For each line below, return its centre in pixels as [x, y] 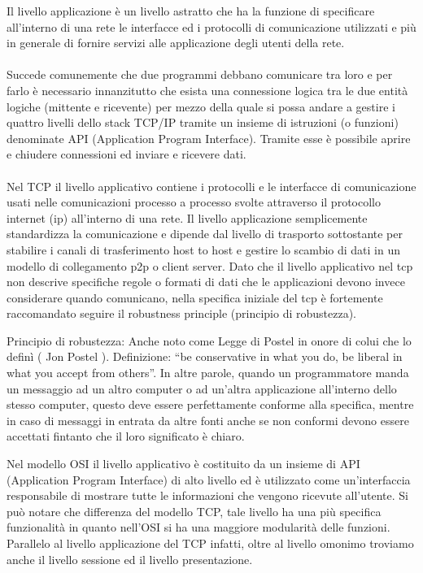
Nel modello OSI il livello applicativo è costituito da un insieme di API [183, 464]
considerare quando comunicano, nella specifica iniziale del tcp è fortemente [195, 297]
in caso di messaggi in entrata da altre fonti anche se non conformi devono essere [208, 420]
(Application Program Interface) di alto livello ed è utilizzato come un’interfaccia [209, 479]
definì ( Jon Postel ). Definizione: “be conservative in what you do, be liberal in [205, 356]
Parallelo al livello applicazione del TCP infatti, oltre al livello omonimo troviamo [210, 543]
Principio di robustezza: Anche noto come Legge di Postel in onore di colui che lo [209, 340]
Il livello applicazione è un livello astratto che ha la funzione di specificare [191, 11]
